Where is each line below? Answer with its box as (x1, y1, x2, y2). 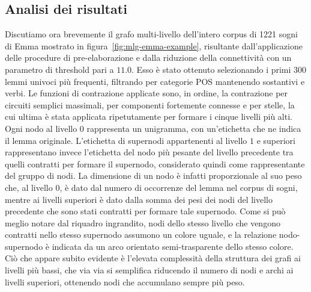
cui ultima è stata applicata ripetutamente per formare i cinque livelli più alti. (5, 110, 292, 123)
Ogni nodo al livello (5, 122, 77, 134)
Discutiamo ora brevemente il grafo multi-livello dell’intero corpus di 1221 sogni (5, 28, 298, 40)
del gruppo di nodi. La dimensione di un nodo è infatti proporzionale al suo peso (5, 169, 302, 182)
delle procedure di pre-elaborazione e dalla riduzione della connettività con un (5, 51, 292, 64)
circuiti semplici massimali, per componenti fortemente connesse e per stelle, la (5, 98, 295, 111)
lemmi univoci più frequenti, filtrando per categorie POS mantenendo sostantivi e (5, 75, 305, 87)
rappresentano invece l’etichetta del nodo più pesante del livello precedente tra (5, 146, 294, 158)
